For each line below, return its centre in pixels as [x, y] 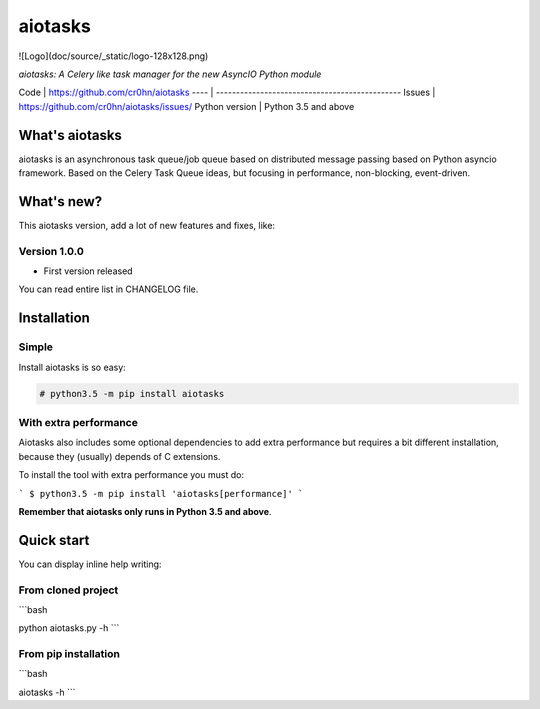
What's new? [60, 201]
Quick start [54, 540]
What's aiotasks [70, 135]
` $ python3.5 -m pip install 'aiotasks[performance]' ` [161, 493]
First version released [88, 271]
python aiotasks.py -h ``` [69, 628]
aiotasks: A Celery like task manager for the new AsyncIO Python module [170, 74]
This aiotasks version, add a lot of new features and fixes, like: [146, 225]
